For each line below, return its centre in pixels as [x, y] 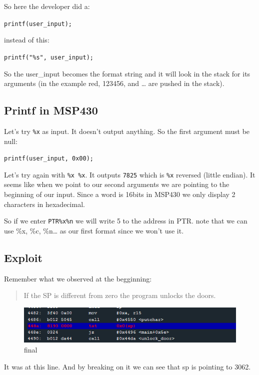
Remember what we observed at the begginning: [78, 278]
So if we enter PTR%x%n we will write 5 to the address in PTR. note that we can [126, 221]
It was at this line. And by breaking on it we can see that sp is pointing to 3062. [127, 366]
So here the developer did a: [47, 6]
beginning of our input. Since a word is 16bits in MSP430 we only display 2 [120, 194]
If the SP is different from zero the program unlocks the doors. [120, 295]
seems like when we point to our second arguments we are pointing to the [117, 184]
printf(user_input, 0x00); [49, 159]
